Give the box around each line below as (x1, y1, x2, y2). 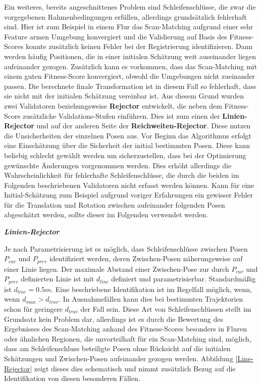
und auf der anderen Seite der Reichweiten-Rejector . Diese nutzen (36, 120, 251, 131)
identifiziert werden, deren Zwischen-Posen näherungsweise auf (49, 253, 243, 264)
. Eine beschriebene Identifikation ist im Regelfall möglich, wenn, (51, 283, 252, 294)
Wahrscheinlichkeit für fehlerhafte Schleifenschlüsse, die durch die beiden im (4, 170, 239, 180)
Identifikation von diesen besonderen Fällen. (4, 373, 140, 383)
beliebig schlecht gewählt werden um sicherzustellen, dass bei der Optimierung (4, 150, 246, 160)
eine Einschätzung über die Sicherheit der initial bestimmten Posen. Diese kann (4, 140, 250, 151)
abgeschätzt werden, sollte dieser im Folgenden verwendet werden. (4, 209, 208, 220)
